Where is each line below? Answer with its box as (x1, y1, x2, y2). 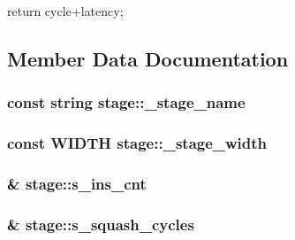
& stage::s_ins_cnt (7, 172, 147, 194)
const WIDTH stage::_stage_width (7, 132, 268, 154)
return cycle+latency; (7, 2, 124, 19)
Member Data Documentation (7, 44, 289, 72)
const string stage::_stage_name (7, 91, 246, 113)
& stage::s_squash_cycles (7, 213, 194, 235)
